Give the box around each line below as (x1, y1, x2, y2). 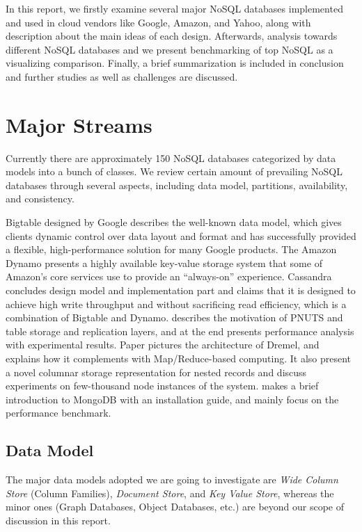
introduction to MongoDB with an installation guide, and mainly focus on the (6, 392, 339, 406)
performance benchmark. (6, 405, 111, 420)
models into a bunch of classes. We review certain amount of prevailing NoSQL (6, 164, 343, 179)
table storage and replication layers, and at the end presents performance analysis (6, 323, 354, 338)
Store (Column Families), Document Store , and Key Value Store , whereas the (6, 485, 334, 500)
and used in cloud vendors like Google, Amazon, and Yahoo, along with (6, 15, 311, 29)
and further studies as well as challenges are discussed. (6, 69, 238, 83)
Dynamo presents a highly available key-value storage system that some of (6, 255, 322, 270)
